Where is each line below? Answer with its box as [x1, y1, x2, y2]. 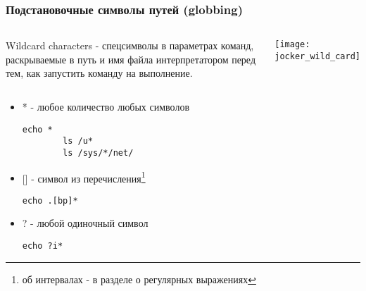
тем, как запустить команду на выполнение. [6, 66, 193, 80]
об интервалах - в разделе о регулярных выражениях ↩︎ [22, 271, 256, 286]
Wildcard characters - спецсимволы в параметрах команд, [6, 38, 254, 53]
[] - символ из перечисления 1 [22, 168, 146, 185]
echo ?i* [22, 241, 63, 252]
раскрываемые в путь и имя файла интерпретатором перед [6, 51, 256, 66]
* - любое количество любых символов [22, 99, 190, 113]
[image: [274, 39, 310, 50]
